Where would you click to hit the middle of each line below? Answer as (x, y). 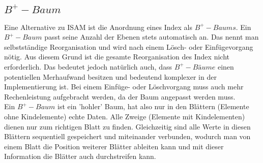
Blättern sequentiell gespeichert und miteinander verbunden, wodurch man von (127, 136)
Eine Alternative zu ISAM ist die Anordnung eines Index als (98, 27)
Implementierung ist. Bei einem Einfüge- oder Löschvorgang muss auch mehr (124, 87)
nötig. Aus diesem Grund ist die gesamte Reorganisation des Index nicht (117, 57)
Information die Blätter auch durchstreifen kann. (80, 156)
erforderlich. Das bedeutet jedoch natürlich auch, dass (88, 66)
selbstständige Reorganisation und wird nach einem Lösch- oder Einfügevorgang (129, 46)
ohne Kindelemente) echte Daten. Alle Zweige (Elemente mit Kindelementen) (125, 116)
